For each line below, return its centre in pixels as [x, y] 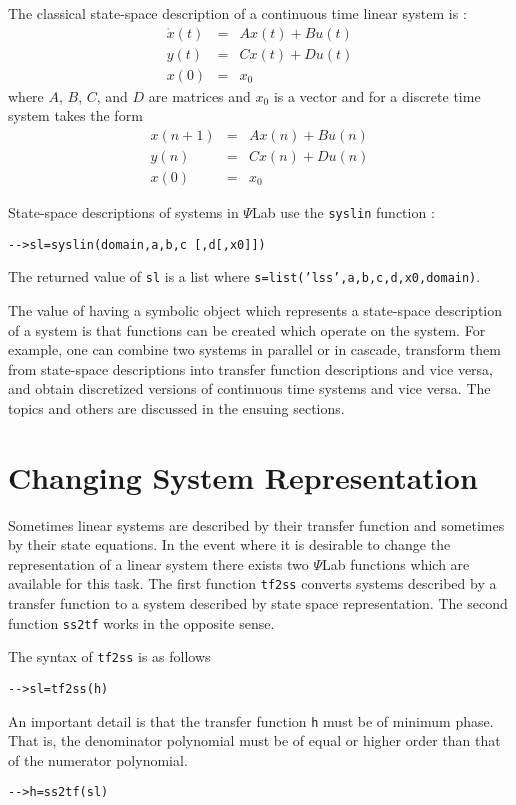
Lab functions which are [395, 563]
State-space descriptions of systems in [123, 211]
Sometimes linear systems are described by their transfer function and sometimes [256, 524]
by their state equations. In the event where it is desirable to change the [229, 544]
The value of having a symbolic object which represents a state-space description [255, 309]
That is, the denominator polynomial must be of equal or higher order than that [254, 740]
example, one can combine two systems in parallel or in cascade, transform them [254, 349]
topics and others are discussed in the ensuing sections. [176, 407]
